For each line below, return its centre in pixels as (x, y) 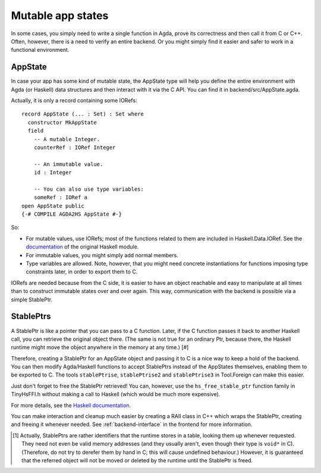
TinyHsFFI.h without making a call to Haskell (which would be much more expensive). (116, 394)
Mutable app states (60, 15)
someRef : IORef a (61, 197)
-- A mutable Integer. (67, 139)
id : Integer (53, 172)
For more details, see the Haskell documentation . (71, 405)
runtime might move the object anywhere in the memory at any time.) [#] (100, 347)
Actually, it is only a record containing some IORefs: (74, 101)
